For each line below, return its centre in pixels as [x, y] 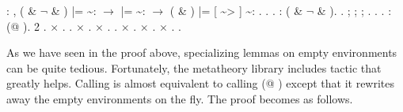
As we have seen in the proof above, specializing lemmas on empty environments [202, 52]
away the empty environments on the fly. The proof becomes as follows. [180, 98]
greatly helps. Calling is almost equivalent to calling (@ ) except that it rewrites [201, 83]
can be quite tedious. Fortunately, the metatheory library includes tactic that [194, 67]
